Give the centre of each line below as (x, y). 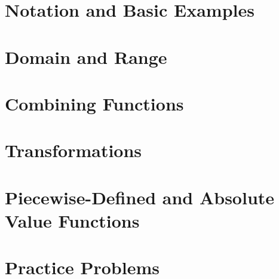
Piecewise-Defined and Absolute (140, 197)
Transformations (73, 150)
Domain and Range (86, 56)
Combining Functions (94, 103)
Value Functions (72, 220)
